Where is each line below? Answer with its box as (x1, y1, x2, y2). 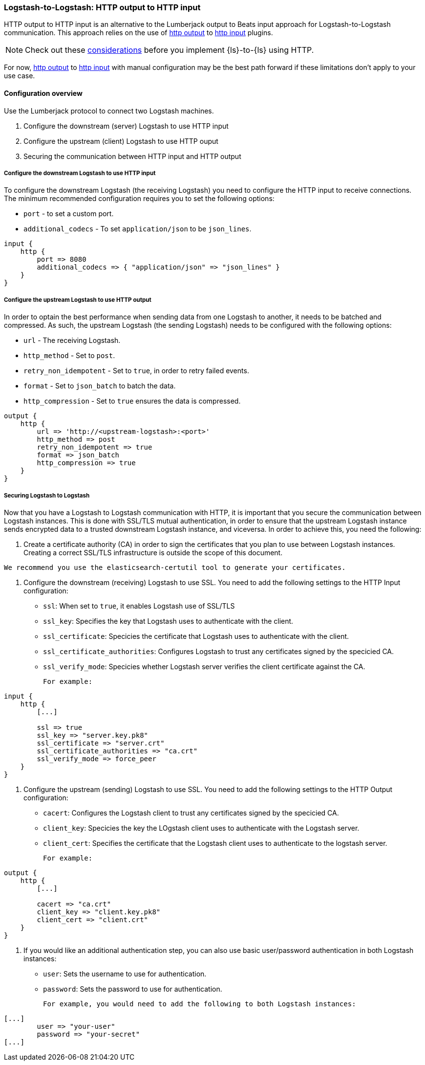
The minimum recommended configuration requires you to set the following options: (4, 194, 275, 203)
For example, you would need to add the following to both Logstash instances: (43, 999, 356, 1008)
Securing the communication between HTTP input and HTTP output (23, 152, 241, 160)
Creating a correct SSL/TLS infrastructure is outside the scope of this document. (23, 548, 283, 557)
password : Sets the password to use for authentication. (43, 984, 222, 993)
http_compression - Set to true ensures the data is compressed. (23, 397, 241, 406)
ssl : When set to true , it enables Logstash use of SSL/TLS (43, 601, 235, 610)
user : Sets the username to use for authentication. (43, 969, 207, 978)
